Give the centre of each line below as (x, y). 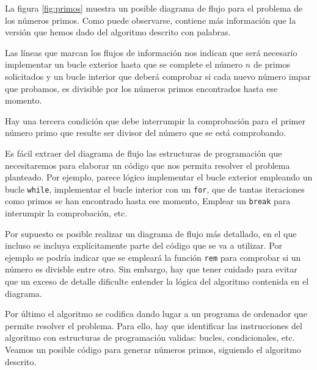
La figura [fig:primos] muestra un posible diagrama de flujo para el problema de (154, 8)
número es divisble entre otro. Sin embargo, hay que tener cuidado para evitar (151, 269)
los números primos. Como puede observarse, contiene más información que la (151, 20)
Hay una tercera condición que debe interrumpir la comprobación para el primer (155, 120)
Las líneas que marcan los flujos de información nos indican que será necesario (151, 52)
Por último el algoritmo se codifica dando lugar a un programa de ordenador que (156, 314)
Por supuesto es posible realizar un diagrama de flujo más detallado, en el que (151, 233)
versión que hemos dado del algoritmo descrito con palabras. (118, 32)
